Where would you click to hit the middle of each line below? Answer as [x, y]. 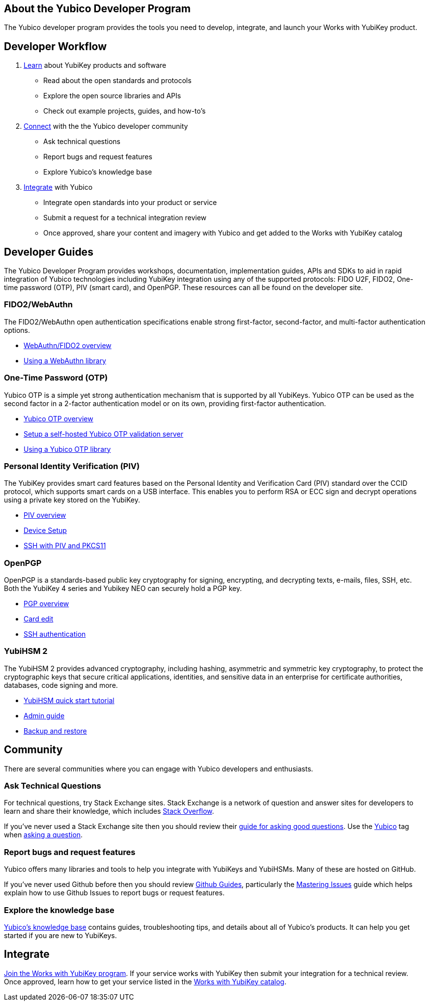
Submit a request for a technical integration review [125, 218]
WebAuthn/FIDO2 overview [68, 345]
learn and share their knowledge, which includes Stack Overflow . [109, 811]
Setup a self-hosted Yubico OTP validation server [103, 434]
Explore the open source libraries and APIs [112, 96]
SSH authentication [55, 634]
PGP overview [46, 604]
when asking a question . [43, 835]
